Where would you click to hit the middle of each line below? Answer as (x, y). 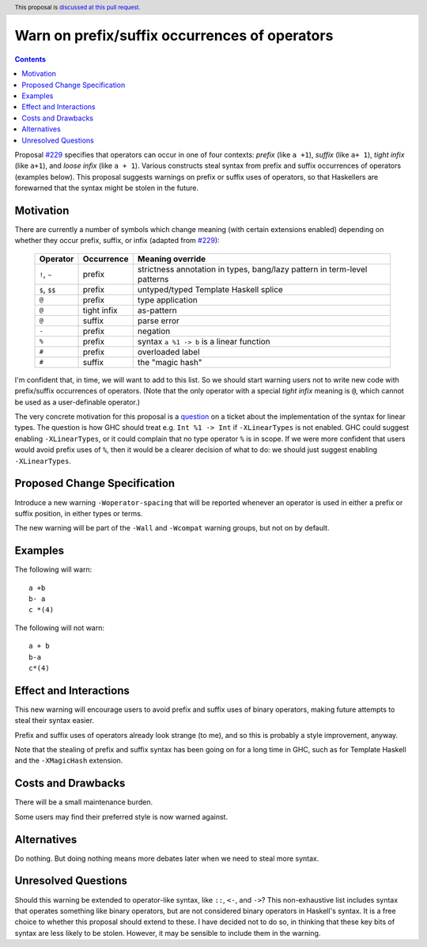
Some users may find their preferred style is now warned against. (121, 816)
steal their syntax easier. (55, 721)
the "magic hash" (170, 362)
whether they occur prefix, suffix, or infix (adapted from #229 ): (117, 241)
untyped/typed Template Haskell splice (210, 289)
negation (154, 331)
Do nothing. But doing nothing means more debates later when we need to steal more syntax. (167, 858)
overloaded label (168, 352)
